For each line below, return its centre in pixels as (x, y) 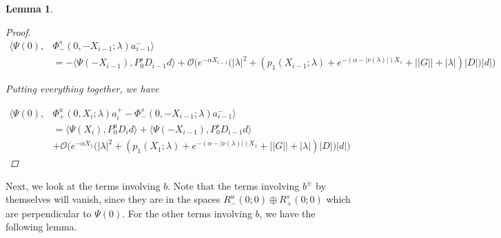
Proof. (18, 31)
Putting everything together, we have (82, 89)
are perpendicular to (49, 213)
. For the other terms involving (187, 213)
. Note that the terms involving (234, 185)
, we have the (287, 213)
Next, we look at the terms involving (83, 185)
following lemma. (41, 227)
